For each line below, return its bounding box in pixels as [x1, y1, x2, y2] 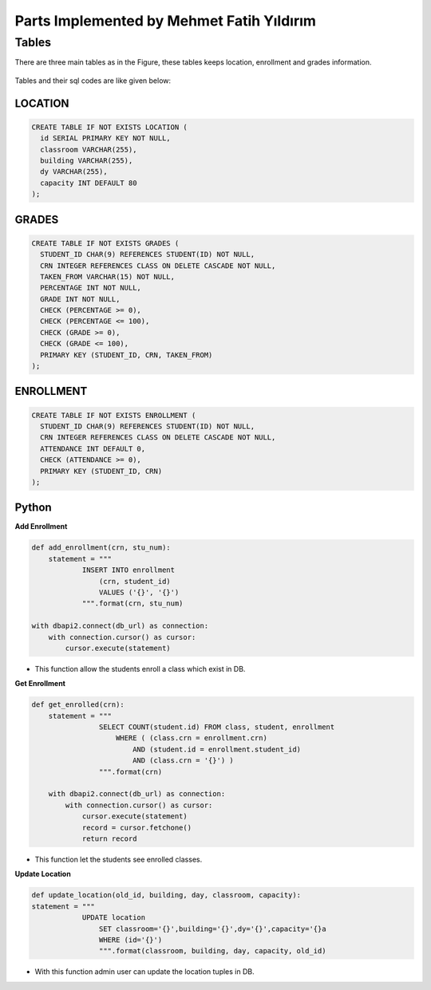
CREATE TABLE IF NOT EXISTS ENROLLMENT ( [31, 411, 196, 420]
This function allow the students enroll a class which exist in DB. [34, 664, 246, 673]
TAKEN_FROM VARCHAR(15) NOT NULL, [40, 272, 176, 281]
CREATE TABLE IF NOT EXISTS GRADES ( [31, 239, 180, 247]
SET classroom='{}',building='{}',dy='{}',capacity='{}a [98, 924, 326, 933]
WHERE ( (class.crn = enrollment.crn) [116, 734, 267, 743]
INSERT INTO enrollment [81, 566, 176, 574]
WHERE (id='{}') [98, 935, 163, 945]
